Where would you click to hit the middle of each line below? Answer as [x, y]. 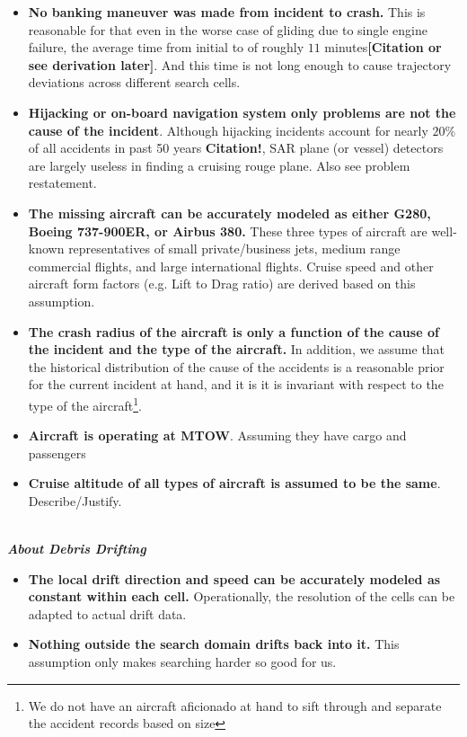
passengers [57, 453]
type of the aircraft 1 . [85, 404]
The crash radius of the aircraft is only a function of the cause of [233, 331]
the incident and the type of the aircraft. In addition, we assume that [237, 349]
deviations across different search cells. [134, 82]
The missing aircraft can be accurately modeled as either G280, [229, 213]
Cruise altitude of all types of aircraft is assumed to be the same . [234, 483]
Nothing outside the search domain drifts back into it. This [214, 644]
